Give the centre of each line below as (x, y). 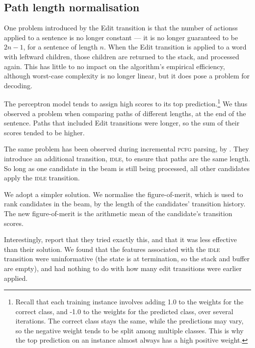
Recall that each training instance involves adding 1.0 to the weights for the (129, 302)
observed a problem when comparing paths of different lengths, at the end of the (125, 113)
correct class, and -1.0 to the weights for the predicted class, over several (124, 311)
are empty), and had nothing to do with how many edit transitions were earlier (123, 268)
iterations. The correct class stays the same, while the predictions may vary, (129, 321)
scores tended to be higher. (44, 132)
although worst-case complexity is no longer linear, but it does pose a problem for (127, 76)
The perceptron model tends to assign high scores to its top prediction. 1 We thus (126, 103)
